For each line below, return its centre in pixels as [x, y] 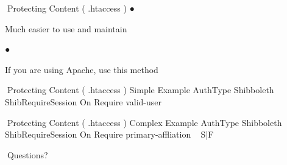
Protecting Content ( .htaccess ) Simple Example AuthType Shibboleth [140, 90]
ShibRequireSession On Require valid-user [83, 101]
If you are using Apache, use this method [82, 69]
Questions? [27, 154]
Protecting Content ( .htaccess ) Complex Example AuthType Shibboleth [144, 122]
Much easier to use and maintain [66, 28]
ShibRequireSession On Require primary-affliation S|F [109, 134]
